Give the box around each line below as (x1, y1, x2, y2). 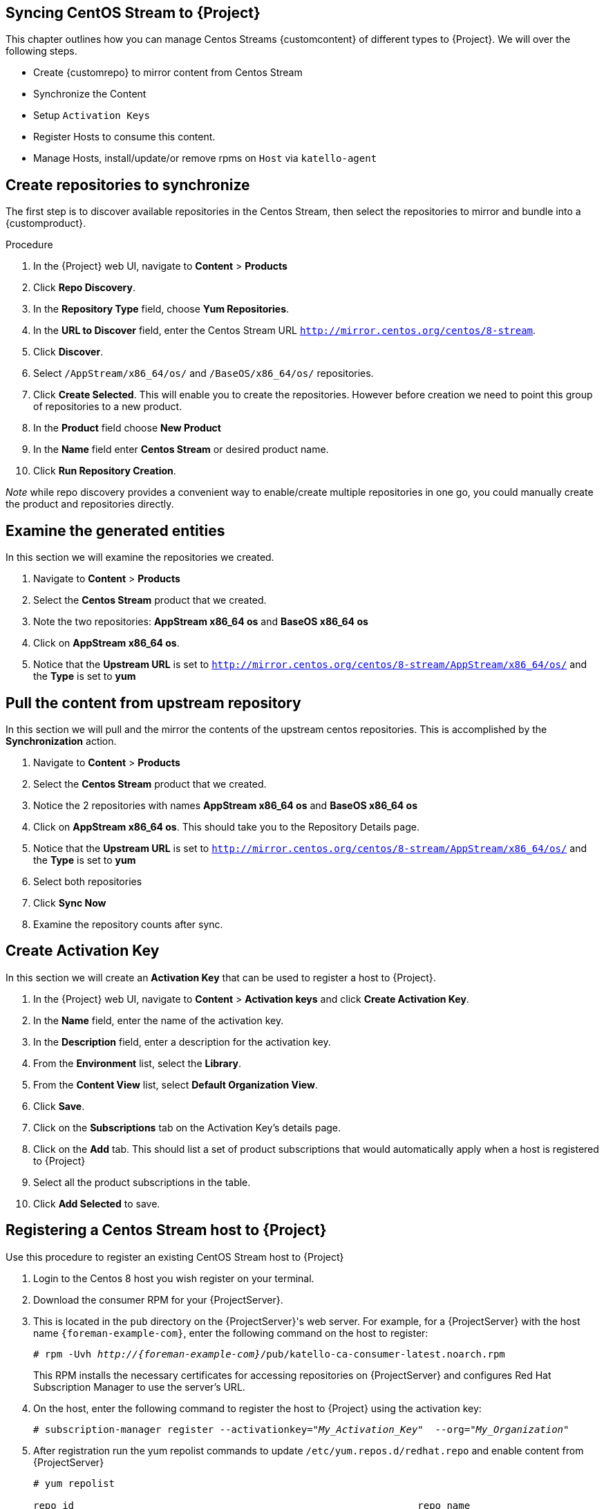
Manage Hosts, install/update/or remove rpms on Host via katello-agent (33, 152, 377, 165)
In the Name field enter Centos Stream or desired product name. (33, 443, 329, 456)
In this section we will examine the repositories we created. (6, 551, 274, 564)
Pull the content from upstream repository (6, 694, 301, 712)
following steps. (6, 45, 77, 57)
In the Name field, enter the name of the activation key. (33, 1014, 284, 1026)
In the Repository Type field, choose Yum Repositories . (33, 303, 290, 315)
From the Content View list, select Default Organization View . (33, 1078, 318, 1091)
